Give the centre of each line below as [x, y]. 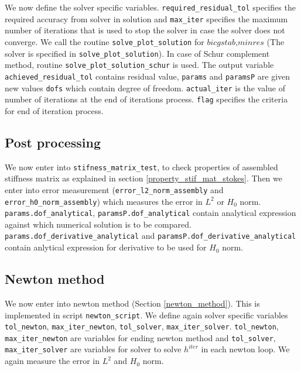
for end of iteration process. [54, 110]
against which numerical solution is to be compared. [98, 224]
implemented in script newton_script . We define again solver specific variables [146, 315]
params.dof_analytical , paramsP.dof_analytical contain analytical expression [150, 213]
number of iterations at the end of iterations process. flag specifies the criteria [146, 99]
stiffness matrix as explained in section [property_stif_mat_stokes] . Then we [143, 178]
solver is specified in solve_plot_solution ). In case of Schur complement [137, 53]
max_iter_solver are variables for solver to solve [93, 349]
